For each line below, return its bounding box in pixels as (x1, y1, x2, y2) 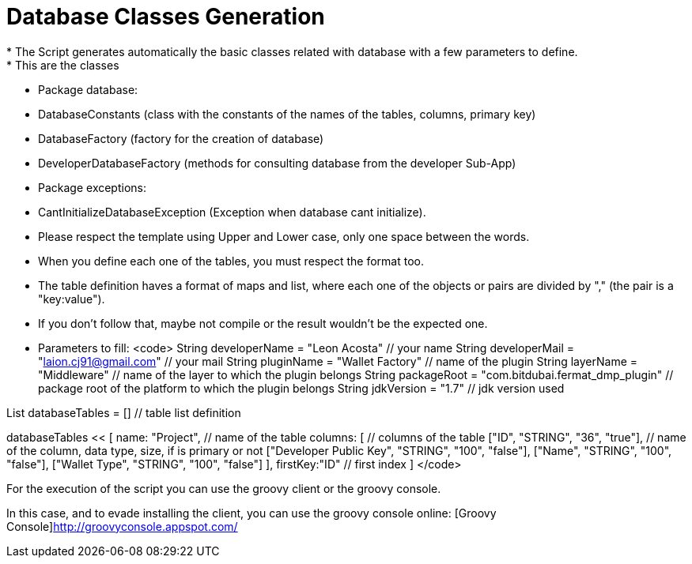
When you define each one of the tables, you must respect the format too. (38, 254, 424, 268)
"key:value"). (38, 291, 105, 306)
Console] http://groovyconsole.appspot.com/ (6, 519, 238, 533)
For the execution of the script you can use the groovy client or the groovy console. (6, 481, 441, 495)
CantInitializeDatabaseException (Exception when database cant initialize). (38, 205, 426, 219)
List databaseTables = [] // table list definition (6, 405, 241, 419)
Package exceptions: (38, 180, 146, 194)
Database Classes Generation (6, 3, 325, 30)
